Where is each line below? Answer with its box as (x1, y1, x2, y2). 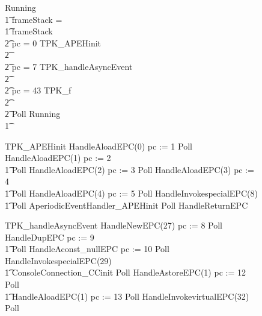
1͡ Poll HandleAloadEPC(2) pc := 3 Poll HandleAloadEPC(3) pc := (5, 163, 255, 175)
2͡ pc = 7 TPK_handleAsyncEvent (5, 60, 133, 72)
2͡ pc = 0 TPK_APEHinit (5, 36, 102, 49)
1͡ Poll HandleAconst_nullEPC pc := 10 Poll (5, 242, 169, 255)
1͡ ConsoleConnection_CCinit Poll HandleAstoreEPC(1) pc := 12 (5, 266, 246, 279)
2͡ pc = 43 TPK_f (5, 84, 72, 96)
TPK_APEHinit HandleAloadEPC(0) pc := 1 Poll (5, 139, 192, 152)
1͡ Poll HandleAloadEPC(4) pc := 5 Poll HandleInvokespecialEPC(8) (5, 186, 258, 199)
